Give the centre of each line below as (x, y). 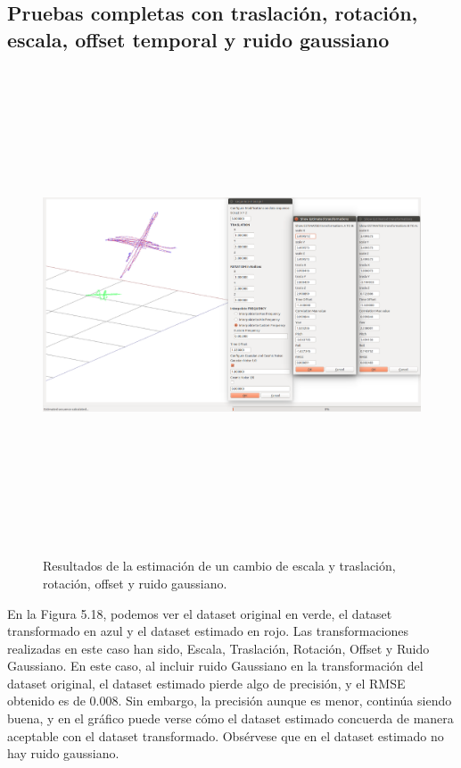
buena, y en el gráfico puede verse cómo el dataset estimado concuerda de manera (230, 718)
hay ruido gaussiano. (63, 753)
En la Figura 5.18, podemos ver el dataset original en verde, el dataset (200, 613)
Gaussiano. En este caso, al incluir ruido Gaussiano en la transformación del (215, 666)
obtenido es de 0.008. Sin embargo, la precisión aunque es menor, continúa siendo (230, 701)
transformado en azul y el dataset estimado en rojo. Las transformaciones (208, 631)
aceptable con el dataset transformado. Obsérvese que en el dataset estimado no (226, 735)
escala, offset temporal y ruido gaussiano (198, 39)
